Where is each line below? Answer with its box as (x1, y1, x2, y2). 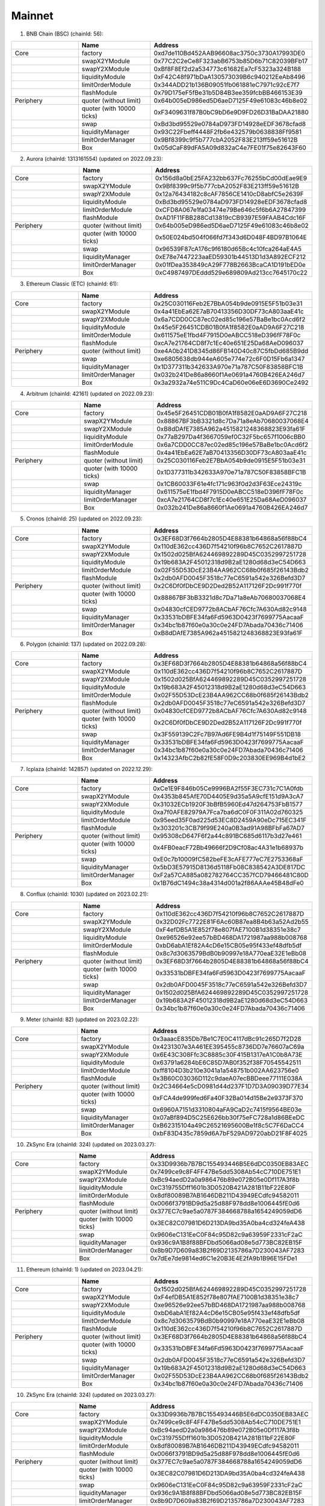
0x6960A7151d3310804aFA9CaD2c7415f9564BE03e (152, 1105, 302, 1114)
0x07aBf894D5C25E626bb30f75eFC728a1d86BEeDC (152, 1113, 305, 1122)
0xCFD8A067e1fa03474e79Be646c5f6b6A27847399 (155, 205, 306, 214)
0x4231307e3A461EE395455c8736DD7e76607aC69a (152, 1043, 305, 1051)
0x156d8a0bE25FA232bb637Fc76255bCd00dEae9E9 (155, 174, 307, 183)
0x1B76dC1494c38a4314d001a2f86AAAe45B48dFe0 (152, 879, 304, 887)
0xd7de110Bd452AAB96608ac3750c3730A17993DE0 (153, 49, 305, 57)
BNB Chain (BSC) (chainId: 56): (26, 30, 104, 37)
